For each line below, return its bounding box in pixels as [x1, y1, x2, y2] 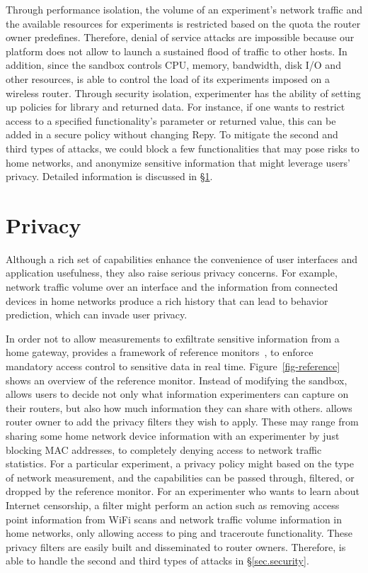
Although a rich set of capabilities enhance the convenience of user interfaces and [6, 251, 358, 266]
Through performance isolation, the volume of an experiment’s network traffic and [6, 2, 363, 16]
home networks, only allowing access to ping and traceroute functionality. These [6, 525, 353, 540]
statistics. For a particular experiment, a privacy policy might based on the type [6, 456, 354, 471]
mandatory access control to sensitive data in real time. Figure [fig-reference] [6, 359, 340, 373]
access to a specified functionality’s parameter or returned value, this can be [6, 113, 336, 128]
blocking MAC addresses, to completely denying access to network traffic [6, 442, 322, 457]
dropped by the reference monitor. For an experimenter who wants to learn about [6, 484, 360, 499]
